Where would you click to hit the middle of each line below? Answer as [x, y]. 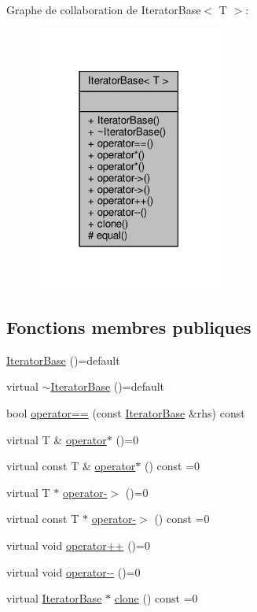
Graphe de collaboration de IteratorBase [104, 9]
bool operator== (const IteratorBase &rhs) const [126, 413]
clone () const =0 [156, 598]
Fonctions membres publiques [129, 327]
